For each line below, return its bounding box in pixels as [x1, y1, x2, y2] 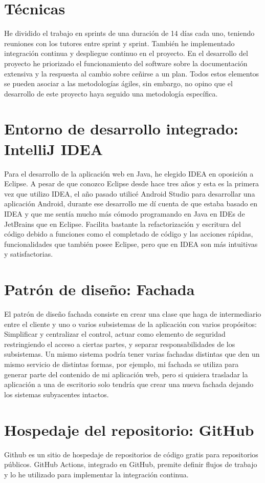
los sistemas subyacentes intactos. [4, 389, 109, 399]
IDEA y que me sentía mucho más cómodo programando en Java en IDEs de [4, 208, 245, 219]
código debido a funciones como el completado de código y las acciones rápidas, [4, 228, 253, 239]
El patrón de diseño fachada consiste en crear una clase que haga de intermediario [4, 308, 261, 319]
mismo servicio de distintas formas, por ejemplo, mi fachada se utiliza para [4, 359, 239, 370]
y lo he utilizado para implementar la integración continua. [4, 469, 189, 479]
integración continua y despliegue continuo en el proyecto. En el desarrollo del [4, 48, 248, 59]
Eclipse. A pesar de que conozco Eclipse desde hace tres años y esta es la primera [4, 178, 259, 189]
